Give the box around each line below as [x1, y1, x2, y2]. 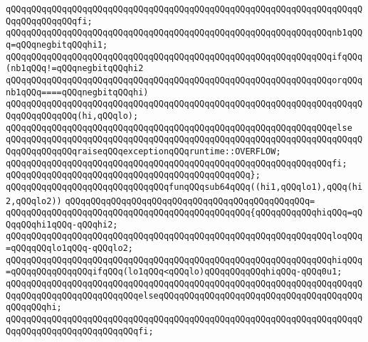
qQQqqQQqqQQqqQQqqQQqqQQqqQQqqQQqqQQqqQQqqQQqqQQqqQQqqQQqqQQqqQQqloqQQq [6, 231, 363, 242]
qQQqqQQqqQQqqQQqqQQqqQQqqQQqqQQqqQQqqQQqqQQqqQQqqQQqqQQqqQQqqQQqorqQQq [6, 75, 363, 85]
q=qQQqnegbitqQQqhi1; [6, 39, 108, 50]
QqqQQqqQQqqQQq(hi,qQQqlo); [6, 110, 139, 121]
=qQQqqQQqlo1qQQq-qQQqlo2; [6, 243, 133, 254]
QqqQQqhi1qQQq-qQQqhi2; [6, 219, 118, 230]
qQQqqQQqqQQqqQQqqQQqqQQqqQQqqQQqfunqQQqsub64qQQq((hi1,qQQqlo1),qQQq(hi [6, 181, 363, 192]
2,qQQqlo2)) [6, 196, 62, 206]
